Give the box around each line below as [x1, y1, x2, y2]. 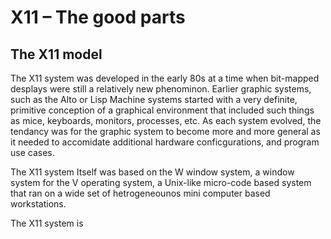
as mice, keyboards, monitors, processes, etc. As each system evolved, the [10, 115, 322, 126]
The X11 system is [10, 217, 84, 229]
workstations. [10, 198, 67, 210]
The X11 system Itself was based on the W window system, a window [10, 166, 295, 178]
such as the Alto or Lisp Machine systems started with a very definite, [10, 94, 298, 105]
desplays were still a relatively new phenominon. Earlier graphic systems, [10, 83, 312, 95]
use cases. [10, 147, 55, 158]
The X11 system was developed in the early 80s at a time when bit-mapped [10, 72, 320, 84]
